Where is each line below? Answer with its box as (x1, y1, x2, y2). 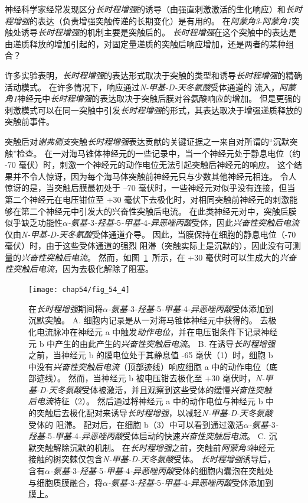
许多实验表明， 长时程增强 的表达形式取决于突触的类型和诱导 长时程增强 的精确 (5, 69, 302, 81)
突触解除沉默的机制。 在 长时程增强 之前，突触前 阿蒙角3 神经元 (36, 441, 275, 453)
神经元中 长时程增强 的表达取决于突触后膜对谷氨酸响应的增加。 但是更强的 (17, 92, 301, 105)
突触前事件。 (5, 115, 54, 128)
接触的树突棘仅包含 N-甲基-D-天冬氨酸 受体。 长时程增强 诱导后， (28, 453, 276, 465)
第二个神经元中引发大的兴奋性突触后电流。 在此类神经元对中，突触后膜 (21, 205, 297, 217)
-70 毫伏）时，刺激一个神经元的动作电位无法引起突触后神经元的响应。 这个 (5, 158, 294, 171)
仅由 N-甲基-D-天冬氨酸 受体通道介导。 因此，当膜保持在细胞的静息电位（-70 (5, 228, 296, 240)
